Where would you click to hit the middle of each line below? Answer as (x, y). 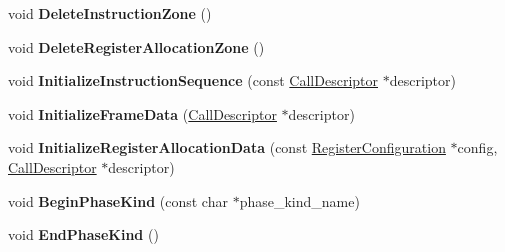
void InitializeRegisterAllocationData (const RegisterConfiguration (227, 147)
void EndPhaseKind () (83, 234)
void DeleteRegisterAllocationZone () (136, 46)
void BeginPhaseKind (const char (118, 200)
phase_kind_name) (299, 200)
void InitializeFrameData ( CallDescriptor (142, 113)
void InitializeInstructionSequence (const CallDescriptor (193, 80)
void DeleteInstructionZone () (110, 13)
